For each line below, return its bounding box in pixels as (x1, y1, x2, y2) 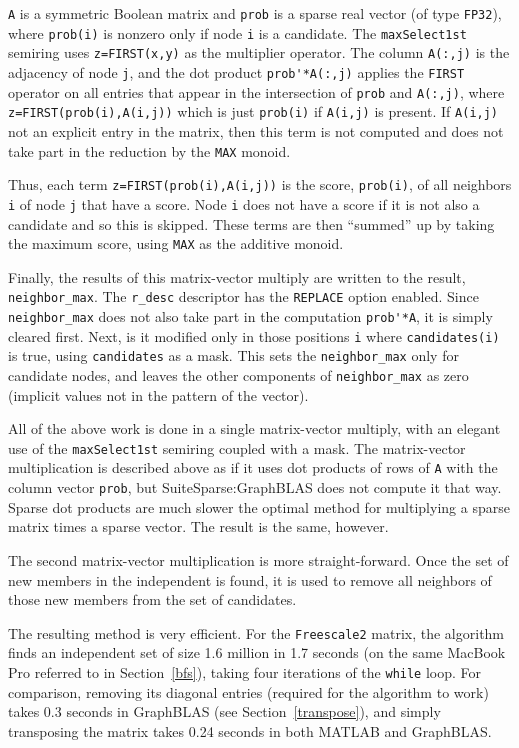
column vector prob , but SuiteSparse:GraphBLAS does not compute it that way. (8, 477, 502, 498)
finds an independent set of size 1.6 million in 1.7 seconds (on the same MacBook (8, 642, 506, 663)
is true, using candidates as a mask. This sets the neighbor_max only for (8, 345, 459, 366)
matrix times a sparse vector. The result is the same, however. (8, 516, 389, 537)
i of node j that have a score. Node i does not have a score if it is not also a (8, 193, 480, 214)
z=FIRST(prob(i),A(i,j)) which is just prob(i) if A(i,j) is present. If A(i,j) (8, 101, 499, 122)
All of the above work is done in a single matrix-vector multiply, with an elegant (8, 418, 501, 439)
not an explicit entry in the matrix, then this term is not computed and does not (8, 120, 504, 141)
